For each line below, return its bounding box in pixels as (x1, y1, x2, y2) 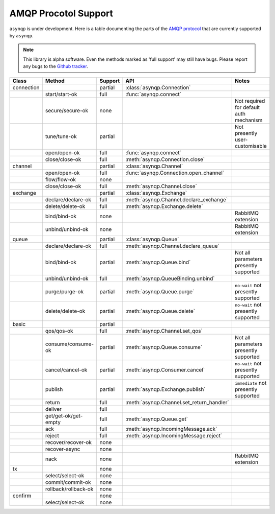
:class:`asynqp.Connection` (125, 84, 191, 91)
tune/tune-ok (45, 133, 77, 140)
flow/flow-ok (45, 176, 76, 183)
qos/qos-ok (45, 327, 73, 334)
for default (234, 104, 260, 111)
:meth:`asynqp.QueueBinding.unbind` (125, 275, 215, 282)
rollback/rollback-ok (45, 485, 94, 493)
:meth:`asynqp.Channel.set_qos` (125, 327, 203, 334)
